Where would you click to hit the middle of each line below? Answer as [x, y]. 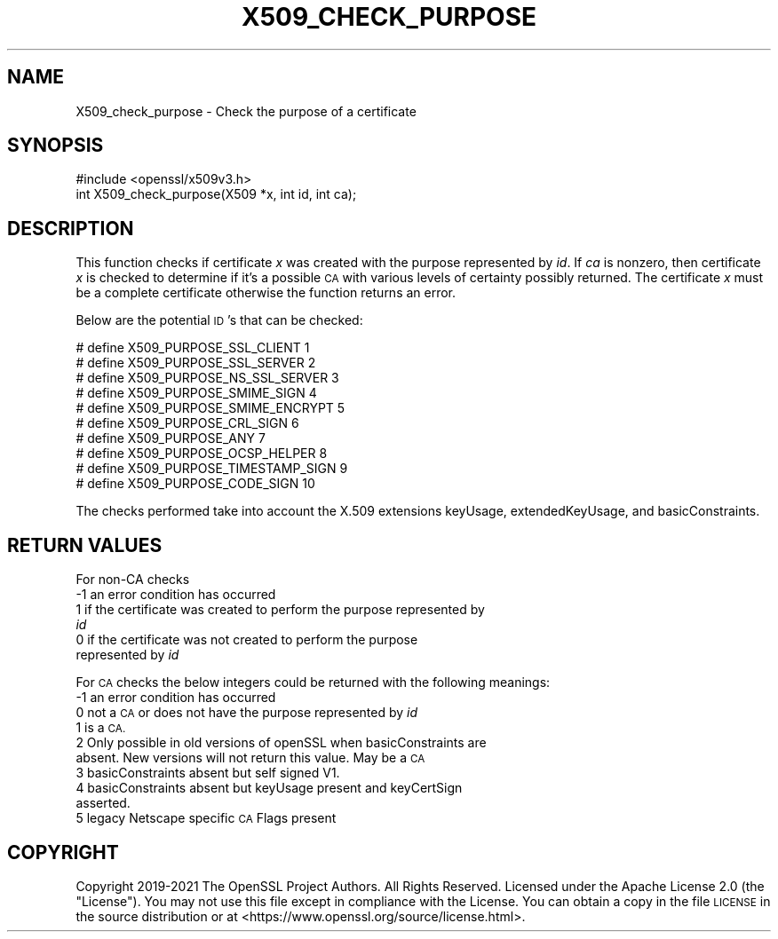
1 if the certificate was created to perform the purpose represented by [280, 610]
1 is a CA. [101, 728]
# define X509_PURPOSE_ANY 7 [171, 438]
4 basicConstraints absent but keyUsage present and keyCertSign [269, 788]
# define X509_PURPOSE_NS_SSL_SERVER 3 [207, 378]
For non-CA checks [133, 580]
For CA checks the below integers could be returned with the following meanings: [313, 683]
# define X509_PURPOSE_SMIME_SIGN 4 [196, 393]
